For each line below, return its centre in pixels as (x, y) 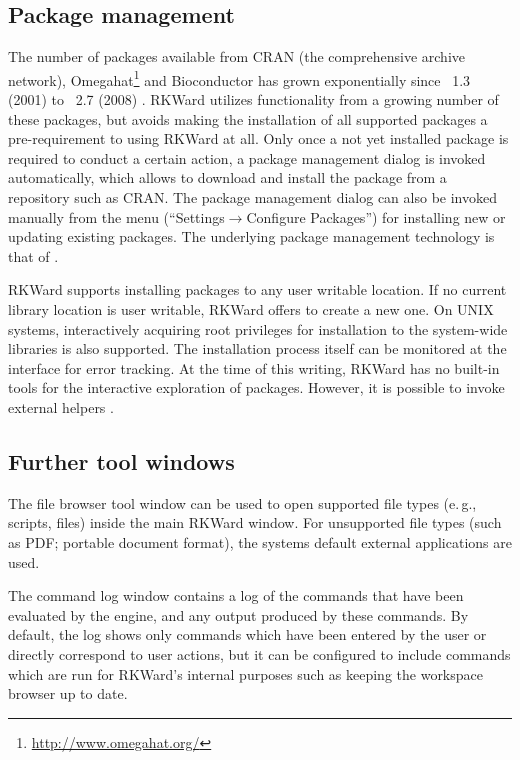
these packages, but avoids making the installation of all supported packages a (248, 118)
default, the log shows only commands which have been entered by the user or (247, 634)
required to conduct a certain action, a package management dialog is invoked (247, 157)
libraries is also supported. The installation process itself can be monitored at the (257, 348)
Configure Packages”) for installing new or (376, 216)
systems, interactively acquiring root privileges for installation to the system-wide (258, 328)
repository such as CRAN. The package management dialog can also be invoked (252, 197)
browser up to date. (68, 693)
